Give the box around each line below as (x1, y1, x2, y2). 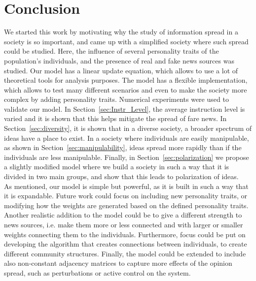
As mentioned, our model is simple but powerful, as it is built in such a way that (4, 181, 249, 191)
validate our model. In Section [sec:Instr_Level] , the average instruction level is (4, 103, 245, 114)
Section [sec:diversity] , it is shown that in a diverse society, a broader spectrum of (4, 123, 252, 133)
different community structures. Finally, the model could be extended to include (4, 248, 246, 258)
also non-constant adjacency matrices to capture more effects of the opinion (4, 258, 232, 268)
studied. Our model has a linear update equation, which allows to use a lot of (4, 65, 238, 75)
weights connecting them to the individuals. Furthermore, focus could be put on (4, 229, 246, 239)
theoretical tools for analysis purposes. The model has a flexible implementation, (4, 75, 248, 85)
